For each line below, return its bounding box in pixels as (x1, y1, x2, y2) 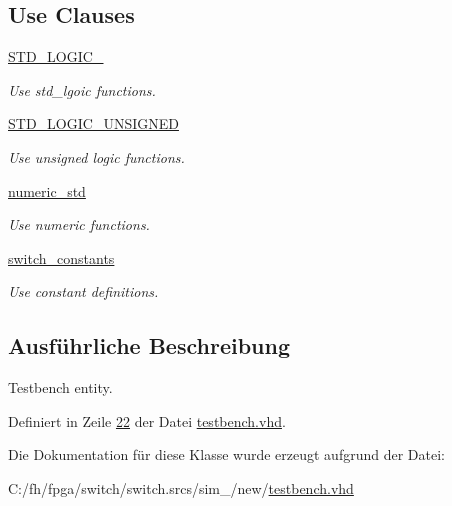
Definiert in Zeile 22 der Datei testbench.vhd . (8, 410, 286, 431)
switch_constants (8, 247, 115, 268)
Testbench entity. (8, 377, 113, 398)
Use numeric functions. (8, 214, 150, 235)
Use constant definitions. (8, 281, 159, 302)
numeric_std (8, 180, 86, 201)
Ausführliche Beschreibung (8, 330, 290, 361)
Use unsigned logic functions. (8, 146, 185, 167)
